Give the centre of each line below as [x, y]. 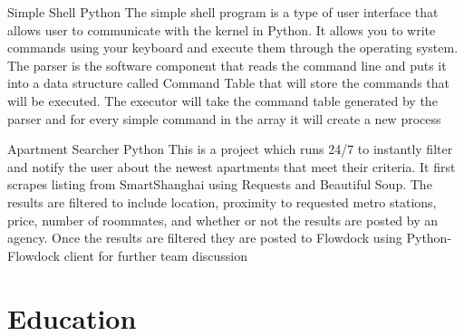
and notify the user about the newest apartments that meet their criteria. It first [232, 166]
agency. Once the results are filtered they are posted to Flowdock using [205, 238]
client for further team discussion [155, 255]
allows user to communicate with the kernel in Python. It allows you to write [222, 29]
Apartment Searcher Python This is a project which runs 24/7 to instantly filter [230, 149]
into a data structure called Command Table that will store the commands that [228, 83]
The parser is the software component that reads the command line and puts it [227, 65]
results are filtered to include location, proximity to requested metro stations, [222, 202]
